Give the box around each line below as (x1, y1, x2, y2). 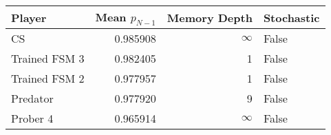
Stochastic (263, 9, 320, 25)
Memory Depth (167, 9, 253, 25)
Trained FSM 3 (11, 50, 85, 67)
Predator (11, 90, 54, 107)
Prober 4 (11, 110, 54, 127)
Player (11, 9, 47, 25)
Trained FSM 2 (11, 70, 85, 87)
